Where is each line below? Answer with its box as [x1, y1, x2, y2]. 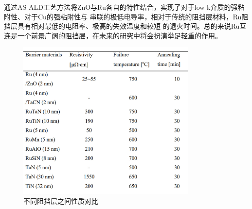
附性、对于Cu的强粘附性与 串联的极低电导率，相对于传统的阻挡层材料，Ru [4, 11, 242, 21]
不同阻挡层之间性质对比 [23, 196, 98, 206]
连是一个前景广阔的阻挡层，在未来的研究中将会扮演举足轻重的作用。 [4, 30, 222, 40]
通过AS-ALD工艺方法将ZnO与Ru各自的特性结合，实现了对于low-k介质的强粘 [4, 2, 245, 12]
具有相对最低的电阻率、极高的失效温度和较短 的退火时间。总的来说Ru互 [17, 21, 247, 31]
